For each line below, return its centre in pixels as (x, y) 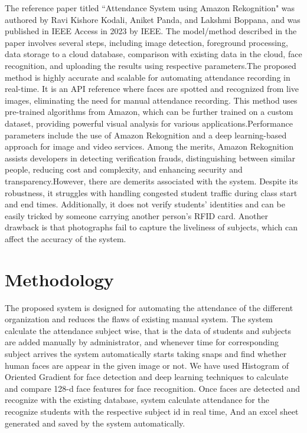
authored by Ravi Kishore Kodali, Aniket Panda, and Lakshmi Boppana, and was (153, 19)
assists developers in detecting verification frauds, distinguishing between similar (150, 158)
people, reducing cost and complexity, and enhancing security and (124, 169)
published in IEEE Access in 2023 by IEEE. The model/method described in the (151, 31)
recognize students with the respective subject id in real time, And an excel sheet (152, 411)
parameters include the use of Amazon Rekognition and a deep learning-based (146, 135)
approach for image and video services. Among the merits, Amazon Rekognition (149, 146)
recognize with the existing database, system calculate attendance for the (137, 400)
